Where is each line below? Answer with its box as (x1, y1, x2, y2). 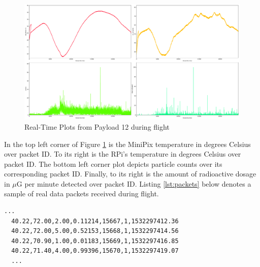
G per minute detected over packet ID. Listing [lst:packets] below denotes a (16, 178, 251, 189)
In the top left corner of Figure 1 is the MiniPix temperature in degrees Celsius (4, 138, 251, 149)
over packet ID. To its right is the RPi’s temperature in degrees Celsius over (4, 149, 241, 159)
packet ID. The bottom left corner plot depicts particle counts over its (4, 158, 222, 169)
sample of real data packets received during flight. (4, 188, 159, 199)
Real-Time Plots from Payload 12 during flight (24, 121, 170, 132)
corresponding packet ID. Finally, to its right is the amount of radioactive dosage (4, 168, 256, 179)
